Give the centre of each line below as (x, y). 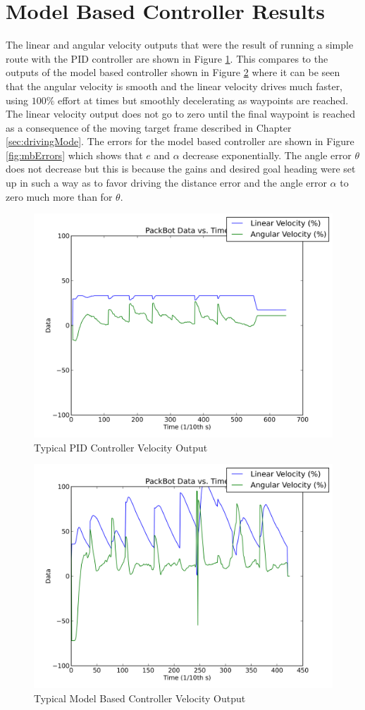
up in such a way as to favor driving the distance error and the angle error (166, 183)
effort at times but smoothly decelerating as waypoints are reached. (203, 100)
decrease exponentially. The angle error (267, 155)
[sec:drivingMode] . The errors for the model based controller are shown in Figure (180, 141)
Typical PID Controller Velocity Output (121, 447)
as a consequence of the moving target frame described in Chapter (149, 127)
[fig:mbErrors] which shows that (74, 155)
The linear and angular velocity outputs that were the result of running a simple (180, 45)
